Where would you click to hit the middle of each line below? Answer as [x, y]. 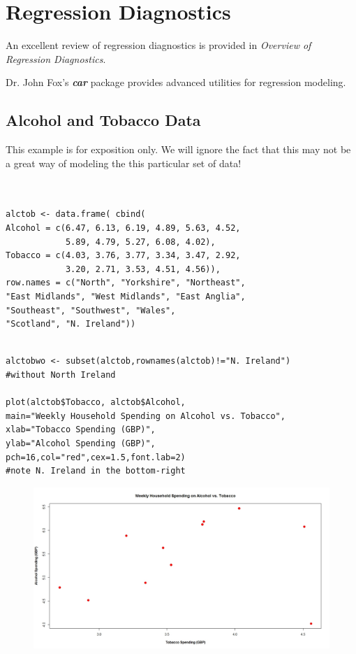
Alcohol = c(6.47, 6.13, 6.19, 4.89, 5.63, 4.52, [123, 228]
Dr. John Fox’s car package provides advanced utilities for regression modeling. [176, 82]
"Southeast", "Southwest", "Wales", [91, 310]
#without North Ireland [61, 375]
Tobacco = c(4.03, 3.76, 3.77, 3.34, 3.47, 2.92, [123, 256]
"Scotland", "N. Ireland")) [71, 324]
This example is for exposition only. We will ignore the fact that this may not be [178, 149]
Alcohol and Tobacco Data [103, 120]
